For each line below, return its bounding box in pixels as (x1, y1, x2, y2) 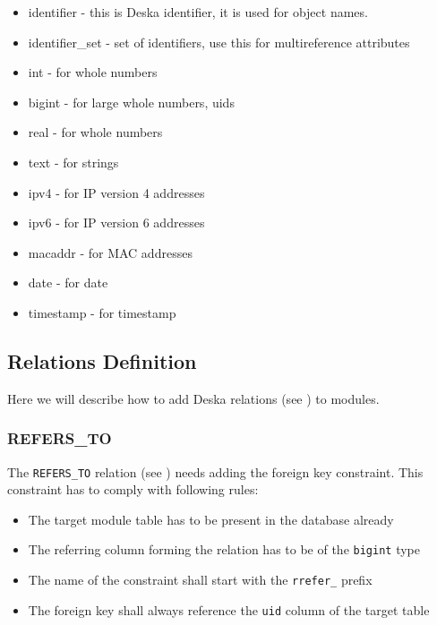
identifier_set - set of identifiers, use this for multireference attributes (28, 32, 410, 51)
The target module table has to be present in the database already (28, 509, 394, 528)
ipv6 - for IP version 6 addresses (28, 213, 205, 232)
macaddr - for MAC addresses (28, 243, 193, 261)
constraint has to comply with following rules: (7, 480, 259, 499)
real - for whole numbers (28, 123, 163, 141)
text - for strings (28, 152, 119, 171)
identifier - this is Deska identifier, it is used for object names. (28, 3, 368, 21)
